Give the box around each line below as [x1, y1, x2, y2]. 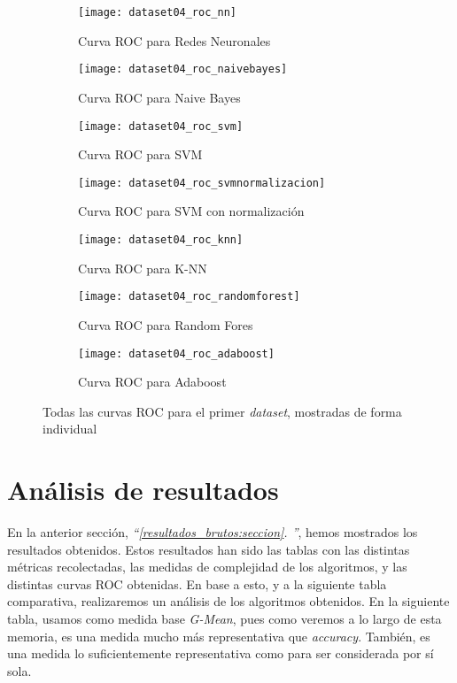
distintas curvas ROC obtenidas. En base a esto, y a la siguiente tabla [7, 574, 387, 593]
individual [43, 419, 97, 438]
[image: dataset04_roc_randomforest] [78, 290, 300, 303]
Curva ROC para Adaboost [78, 372, 227, 391]
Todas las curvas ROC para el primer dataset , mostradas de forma [43, 402, 402, 420]
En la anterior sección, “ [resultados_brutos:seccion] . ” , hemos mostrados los [7, 523, 418, 541]
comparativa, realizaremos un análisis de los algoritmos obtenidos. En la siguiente [7, 592, 450, 610]
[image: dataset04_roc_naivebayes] [78, 63, 288, 76]
